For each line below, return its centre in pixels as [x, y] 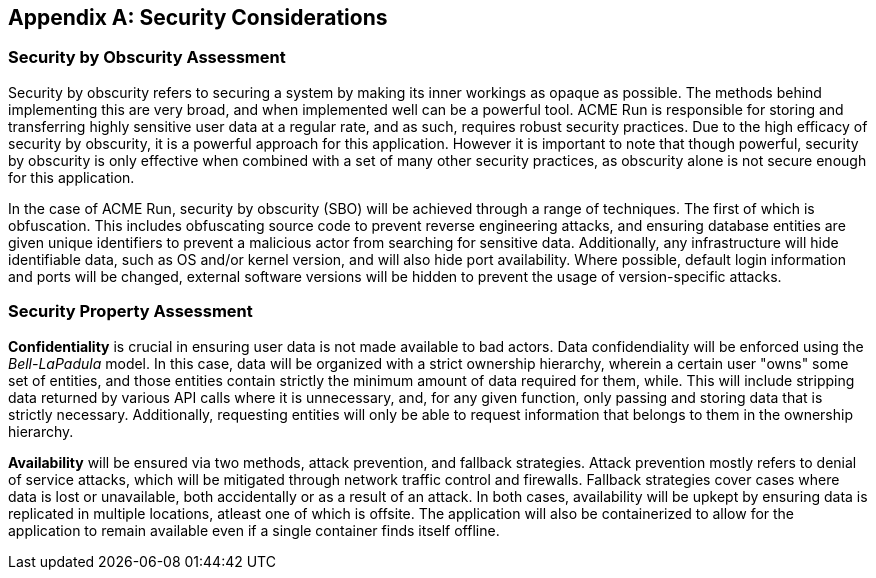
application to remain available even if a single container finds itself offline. [254, 530]
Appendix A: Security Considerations [198, 17]
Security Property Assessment [130, 311]
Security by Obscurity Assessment [147, 57]
